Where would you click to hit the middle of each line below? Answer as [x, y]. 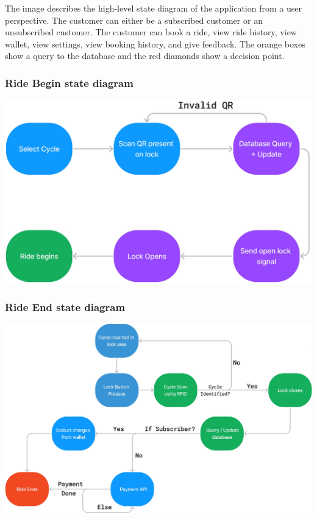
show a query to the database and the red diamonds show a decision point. [145, 56]
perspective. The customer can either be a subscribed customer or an [134, 20]
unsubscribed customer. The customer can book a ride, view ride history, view [151, 32]
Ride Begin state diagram [69, 82]
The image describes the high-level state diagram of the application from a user [153, 8]
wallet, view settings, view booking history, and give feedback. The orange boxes [155, 44]
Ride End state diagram [65, 306]
